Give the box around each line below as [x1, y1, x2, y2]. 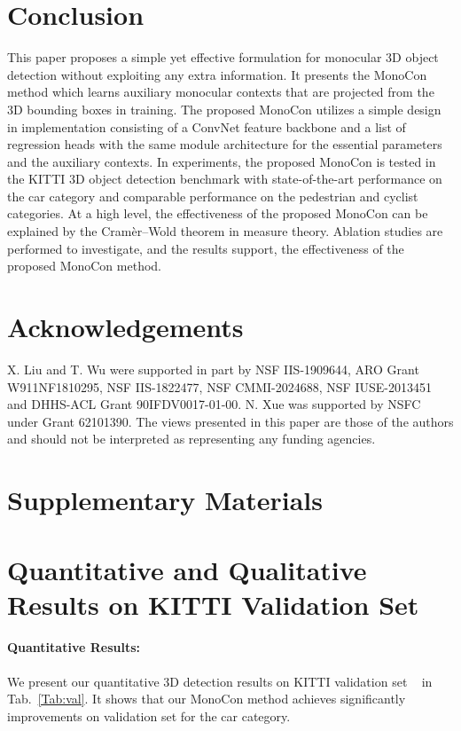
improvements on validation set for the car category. [7, 706, 291, 725]
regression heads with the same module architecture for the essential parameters [7, 135, 442, 153]
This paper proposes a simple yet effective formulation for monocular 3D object [7, 48, 439, 67]
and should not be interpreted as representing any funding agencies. [7, 429, 376, 448]
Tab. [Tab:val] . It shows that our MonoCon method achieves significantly [7, 689, 406, 708]
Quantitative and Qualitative [7, 551, 367, 587]
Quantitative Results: [7, 638, 140, 656]
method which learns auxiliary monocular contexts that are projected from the [7, 83, 434, 101]
